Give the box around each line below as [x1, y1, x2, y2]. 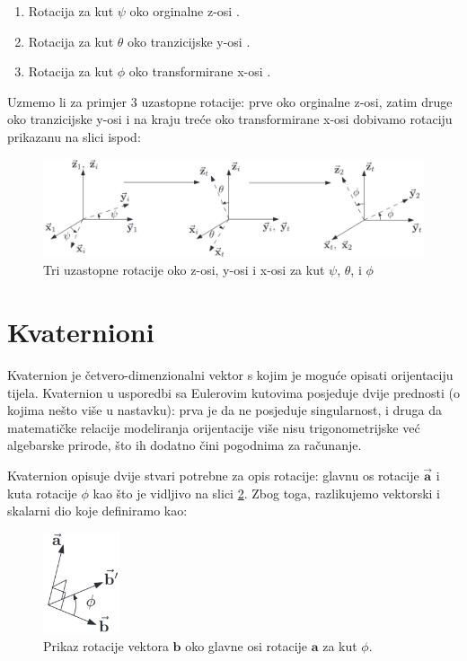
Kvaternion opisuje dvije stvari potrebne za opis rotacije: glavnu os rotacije [7, 465, 419, 484]
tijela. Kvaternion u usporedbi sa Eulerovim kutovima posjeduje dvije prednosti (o [7, 383, 460, 401]
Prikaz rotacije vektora [43, 636, 169, 655]
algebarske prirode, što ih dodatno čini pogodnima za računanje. [7, 436, 362, 454]
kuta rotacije [7, 483, 77, 502]
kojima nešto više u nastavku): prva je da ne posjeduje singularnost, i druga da [7, 401, 443, 419]
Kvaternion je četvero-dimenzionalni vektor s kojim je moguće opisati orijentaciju [7, 366, 454, 384]
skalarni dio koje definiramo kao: [7, 501, 188, 520]
